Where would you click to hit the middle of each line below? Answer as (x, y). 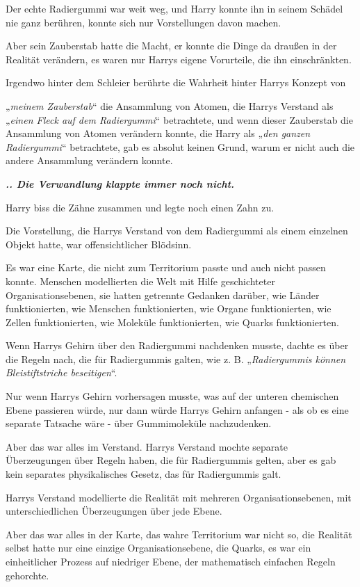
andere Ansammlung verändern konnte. (89, 160)
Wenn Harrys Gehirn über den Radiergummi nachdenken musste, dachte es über (177, 345)
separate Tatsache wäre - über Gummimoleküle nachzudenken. (139, 423)
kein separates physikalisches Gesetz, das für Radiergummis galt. (144, 474)
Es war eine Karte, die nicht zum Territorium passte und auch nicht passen (166, 267)
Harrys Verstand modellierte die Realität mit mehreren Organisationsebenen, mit (179, 497)
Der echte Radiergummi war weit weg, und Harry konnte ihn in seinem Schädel (174, 8)
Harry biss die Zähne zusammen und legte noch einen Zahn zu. (140, 207)
